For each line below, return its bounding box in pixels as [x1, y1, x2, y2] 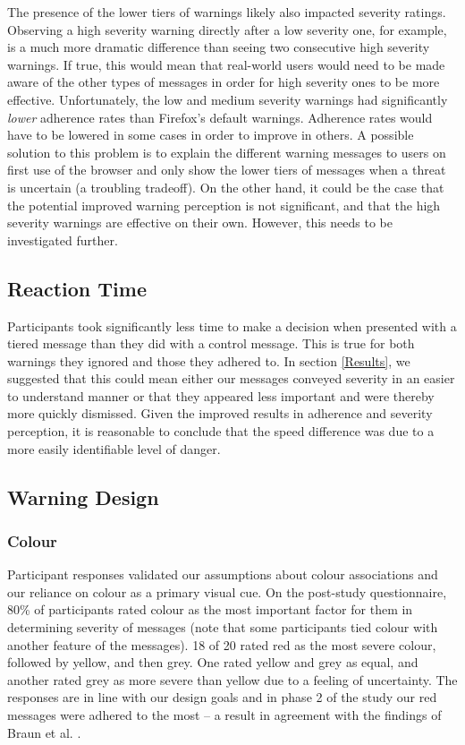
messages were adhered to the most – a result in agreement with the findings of [7, 706, 442, 724]
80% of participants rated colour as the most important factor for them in [7, 600, 413, 619]
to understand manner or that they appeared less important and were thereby [7, 386, 435, 405]
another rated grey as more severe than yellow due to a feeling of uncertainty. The [7, 670, 458, 689]
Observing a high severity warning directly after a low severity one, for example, [7, 20, 447, 39]
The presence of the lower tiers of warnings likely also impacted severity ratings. [7, 3, 446, 21]
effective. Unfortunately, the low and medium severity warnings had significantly [7, 90, 448, 108]
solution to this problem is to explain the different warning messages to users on [7, 142, 446, 161]
